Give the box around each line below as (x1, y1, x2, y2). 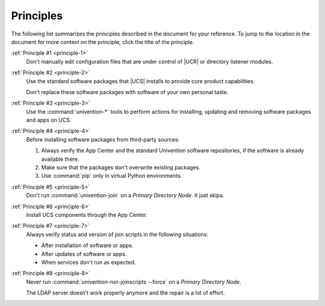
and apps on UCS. (26, 116, 72, 123)
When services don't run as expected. (41, 258, 136, 266)
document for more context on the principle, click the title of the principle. (11, 38, 194, 45)
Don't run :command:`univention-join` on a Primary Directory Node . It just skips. (26, 192, 224, 199)
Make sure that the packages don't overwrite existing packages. (41, 164, 201, 171)
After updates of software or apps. (41, 250, 127, 257)
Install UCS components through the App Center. (26, 211, 147, 218)
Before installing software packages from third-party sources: (26, 136, 180, 143)
